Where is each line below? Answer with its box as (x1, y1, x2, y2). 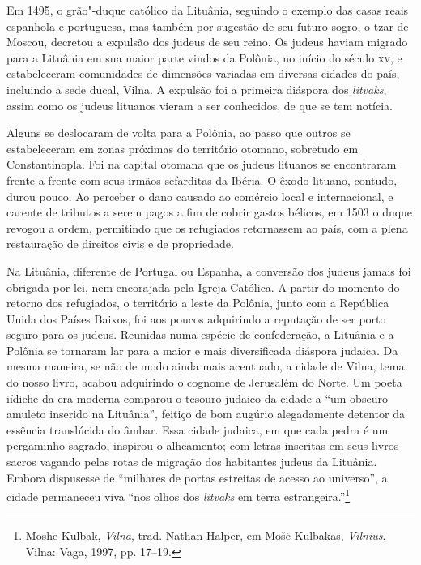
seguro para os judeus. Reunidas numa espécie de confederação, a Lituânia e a (6, 326, 394, 343)
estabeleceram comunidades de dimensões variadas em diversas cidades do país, (6, 65, 400, 82)
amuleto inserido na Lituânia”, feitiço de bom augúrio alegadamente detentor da (6, 405, 405, 422)
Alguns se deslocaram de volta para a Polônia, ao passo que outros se (6, 124, 351, 141)
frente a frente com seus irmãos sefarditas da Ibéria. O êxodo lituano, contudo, (6, 171, 398, 188)
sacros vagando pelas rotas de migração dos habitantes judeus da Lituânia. (6, 453, 377, 470)
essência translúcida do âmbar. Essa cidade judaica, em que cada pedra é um (6, 421, 389, 438)
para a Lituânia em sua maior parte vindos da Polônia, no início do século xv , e (6, 49, 402, 66)
